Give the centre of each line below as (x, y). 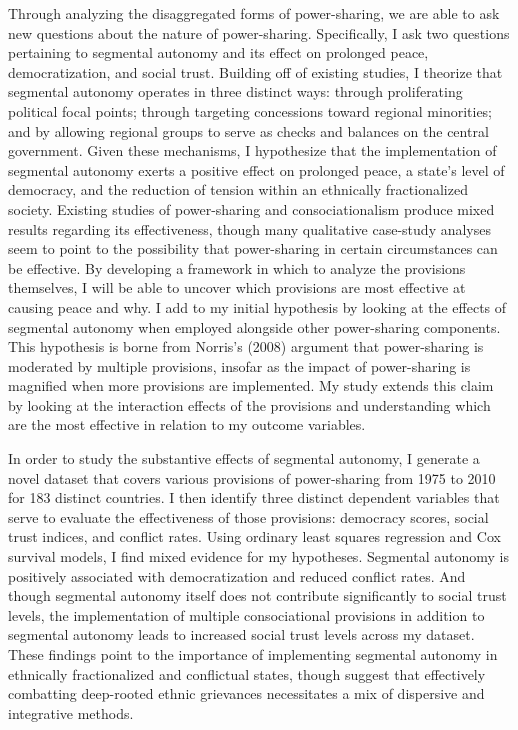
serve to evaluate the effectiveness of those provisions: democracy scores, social (248, 516)
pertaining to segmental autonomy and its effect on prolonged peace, (218, 52)
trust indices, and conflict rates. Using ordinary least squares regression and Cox (254, 536)
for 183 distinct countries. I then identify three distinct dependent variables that (254, 497)
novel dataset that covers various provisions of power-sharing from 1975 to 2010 (252, 477)
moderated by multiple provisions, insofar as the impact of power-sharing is (239, 365)
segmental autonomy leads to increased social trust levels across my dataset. (241, 634)
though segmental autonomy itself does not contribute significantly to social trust (257, 595)
